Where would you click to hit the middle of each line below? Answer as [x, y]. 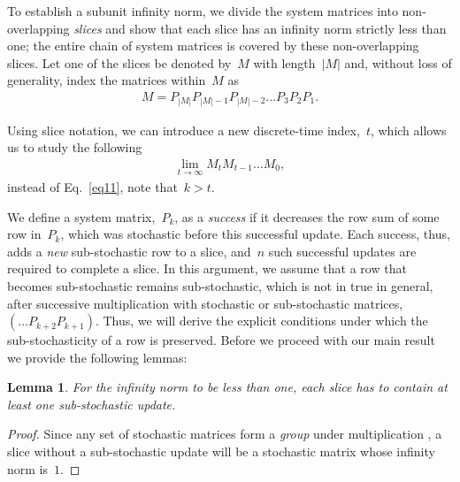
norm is [28, 468]
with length [284, 62]
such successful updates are [342, 251]
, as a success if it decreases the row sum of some [307, 216]
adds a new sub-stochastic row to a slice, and [129, 251]
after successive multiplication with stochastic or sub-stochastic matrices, [205, 303]
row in [24, 234]
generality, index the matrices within [107, 80]
